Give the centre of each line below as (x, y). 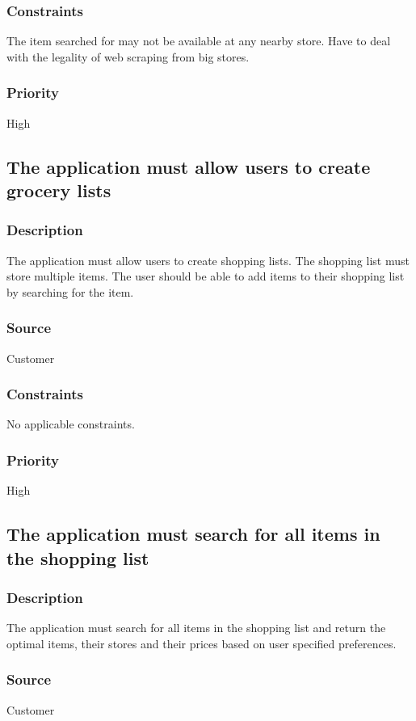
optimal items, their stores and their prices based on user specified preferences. (202, 643)
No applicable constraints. (71, 424)
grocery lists (59, 190)
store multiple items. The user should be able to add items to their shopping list (206, 276)
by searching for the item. (70, 291)
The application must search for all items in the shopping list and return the (196, 628)
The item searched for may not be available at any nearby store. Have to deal (199, 41)
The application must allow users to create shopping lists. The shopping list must (208, 260)
